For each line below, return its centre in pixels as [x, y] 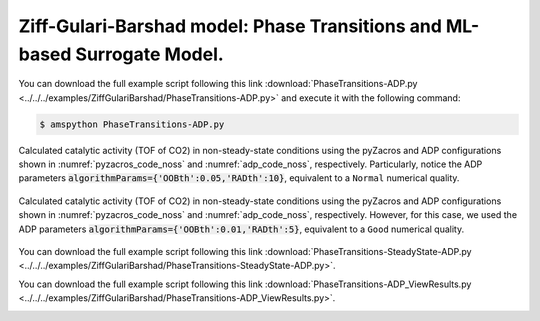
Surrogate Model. [149, 54]
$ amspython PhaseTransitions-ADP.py [132, 124]
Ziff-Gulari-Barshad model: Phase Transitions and [230, 26]
